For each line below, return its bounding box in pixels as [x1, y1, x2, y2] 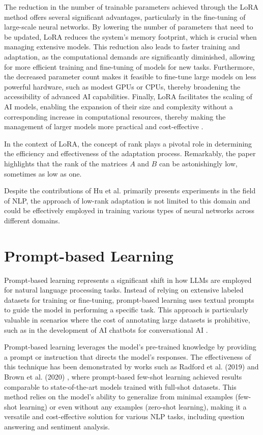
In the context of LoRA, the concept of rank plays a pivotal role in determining [4, 138, 252, 149]
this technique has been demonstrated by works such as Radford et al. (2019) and [4, 361, 259, 372]
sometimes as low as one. [4, 168, 82, 179]
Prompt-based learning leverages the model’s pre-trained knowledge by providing [4, 341, 256, 352]
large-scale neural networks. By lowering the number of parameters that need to [4, 21, 253, 32]
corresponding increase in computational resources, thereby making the [4, 111, 226, 122]
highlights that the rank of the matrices [4, 158, 128, 168]
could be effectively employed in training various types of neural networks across [4, 205, 255, 216]
